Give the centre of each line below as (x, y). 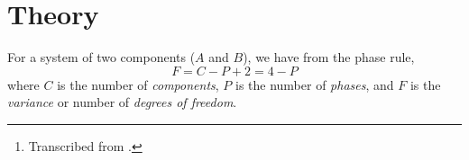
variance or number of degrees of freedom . (122, 102)
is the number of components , (138, 84)
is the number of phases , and (314, 84)
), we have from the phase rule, (329, 57)
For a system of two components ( (101, 57)
